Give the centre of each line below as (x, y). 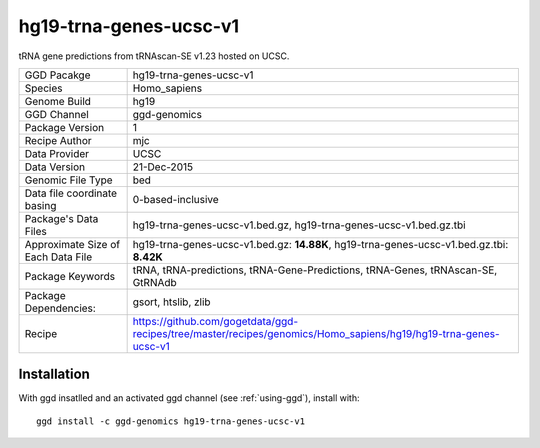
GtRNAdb (154, 282)
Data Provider (57, 153)
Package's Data (61, 218)
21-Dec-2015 (163, 167)
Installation (54, 374)
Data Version (55, 167)
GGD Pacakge (57, 75)
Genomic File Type (69, 180)
